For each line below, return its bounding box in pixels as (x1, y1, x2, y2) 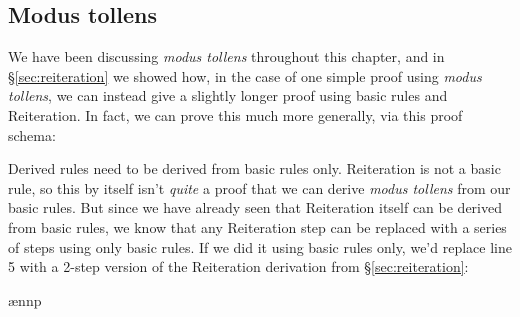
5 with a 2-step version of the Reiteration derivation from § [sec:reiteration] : (8, 256, 469, 277)
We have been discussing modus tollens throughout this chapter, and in (8, 46, 445, 67)
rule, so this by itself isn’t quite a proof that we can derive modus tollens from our (8, 177, 511, 198)
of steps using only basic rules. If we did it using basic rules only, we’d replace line (8, 236, 512, 257)
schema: (8, 124, 56, 145)
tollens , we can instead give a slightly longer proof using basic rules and (8, 85, 448, 106)
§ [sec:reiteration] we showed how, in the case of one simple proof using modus (8, 65, 482, 86)
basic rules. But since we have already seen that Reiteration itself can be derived (8, 197, 502, 218)
